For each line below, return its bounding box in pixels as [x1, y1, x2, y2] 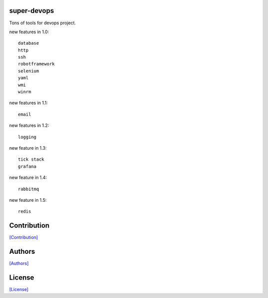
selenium [18, 68, 39, 74]
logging [18, 134, 37, 140]
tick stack [18, 157, 45, 162]
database [18, 40, 39, 46]
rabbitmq [18, 186, 39, 192]
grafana [18, 164, 37, 169]
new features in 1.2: [9, 122, 49, 128]
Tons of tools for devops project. [9, 20, 76, 26]
